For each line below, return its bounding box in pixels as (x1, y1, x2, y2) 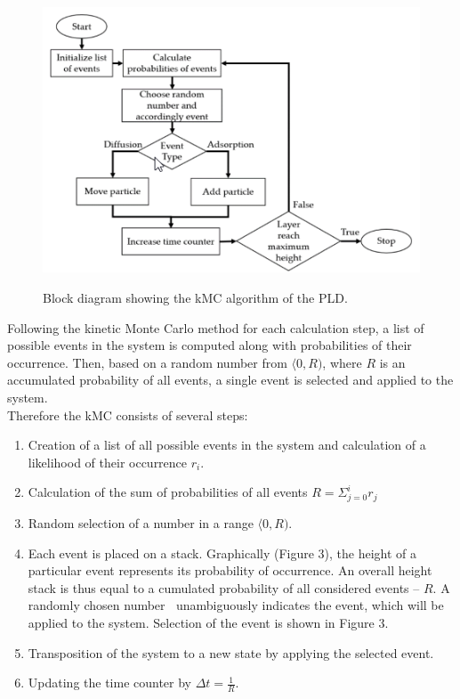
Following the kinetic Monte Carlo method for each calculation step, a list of (7, 318, 424, 337)
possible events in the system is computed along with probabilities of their (7, 336, 412, 354)
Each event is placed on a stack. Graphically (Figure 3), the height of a (28, 543, 417, 562)
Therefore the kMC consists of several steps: (7, 405, 248, 424)
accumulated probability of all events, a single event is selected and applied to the (7, 370, 454, 389)
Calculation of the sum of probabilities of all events (28, 483, 308, 501)
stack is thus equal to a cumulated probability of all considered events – (28, 578, 420, 597)
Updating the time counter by (28, 673, 192, 692)
